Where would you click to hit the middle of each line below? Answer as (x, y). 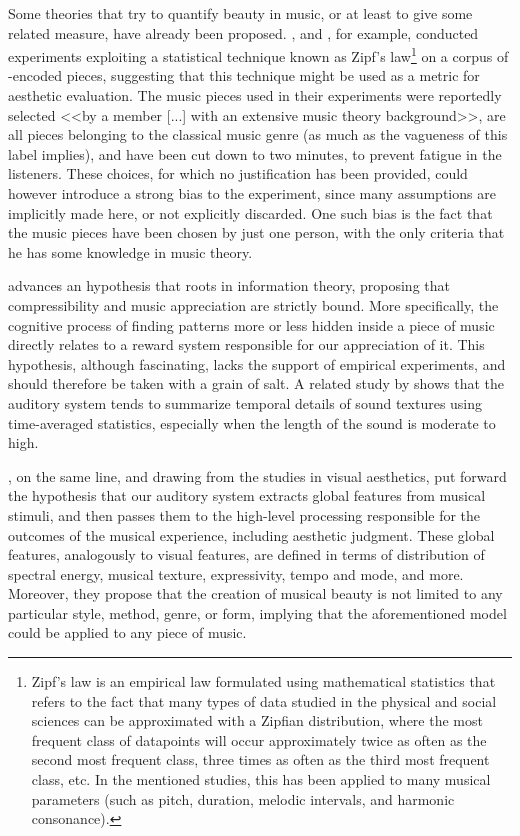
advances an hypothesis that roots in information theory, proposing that (229, 285)
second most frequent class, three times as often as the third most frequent (260, 759)
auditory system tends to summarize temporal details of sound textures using (245, 402)
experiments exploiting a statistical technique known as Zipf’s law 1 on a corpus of (258, 54)
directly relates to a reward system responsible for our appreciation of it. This (246, 344)
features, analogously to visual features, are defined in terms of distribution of (246, 554)
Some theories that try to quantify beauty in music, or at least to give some (240, 13)
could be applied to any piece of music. (127, 632)
